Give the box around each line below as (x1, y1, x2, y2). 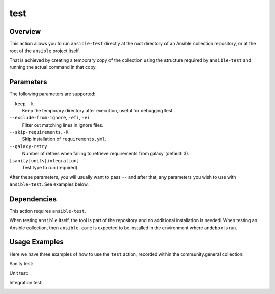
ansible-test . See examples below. (9, 181, 89, 187)
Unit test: (9, 270, 29, 276)
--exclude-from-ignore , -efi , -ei (9, 115, 90, 121)
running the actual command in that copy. (9, 64, 97, 70)
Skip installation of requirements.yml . (22, 136, 106, 142)
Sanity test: (9, 260, 33, 266)
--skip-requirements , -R (9, 129, 69, 135)
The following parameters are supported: (9, 91, 96, 97)
